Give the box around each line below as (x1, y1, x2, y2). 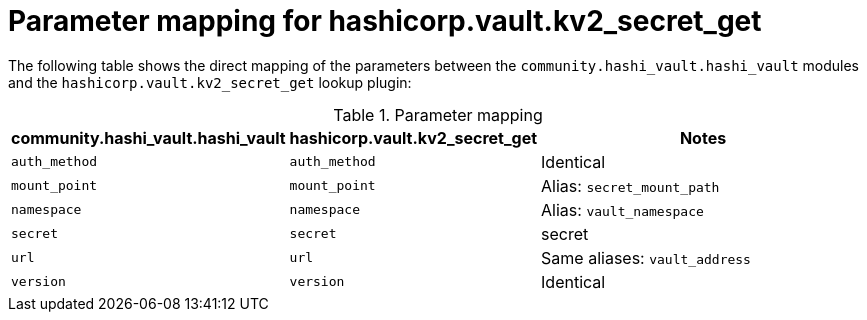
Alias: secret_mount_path (541, 175, 720, 196)
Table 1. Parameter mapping (333, 104, 543, 125)
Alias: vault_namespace (541, 199, 704, 220)
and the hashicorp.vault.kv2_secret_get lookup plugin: (8, 73, 412, 91)
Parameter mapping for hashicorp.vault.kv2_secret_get (8, 4, 762, 38)
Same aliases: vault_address (541, 247, 751, 268)
